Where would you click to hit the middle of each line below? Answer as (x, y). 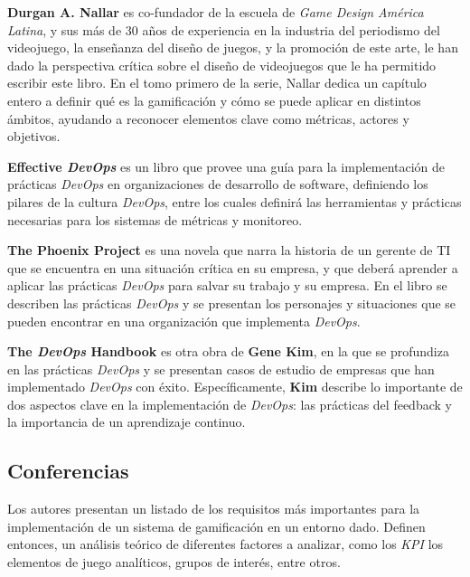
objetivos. (34, 136)
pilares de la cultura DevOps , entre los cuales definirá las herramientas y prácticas (235, 201)
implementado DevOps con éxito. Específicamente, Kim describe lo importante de (235, 387)
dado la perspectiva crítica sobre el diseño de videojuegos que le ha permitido (222, 65)
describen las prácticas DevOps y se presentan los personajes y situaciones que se (232, 303)
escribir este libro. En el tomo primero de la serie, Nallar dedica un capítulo (217, 83)
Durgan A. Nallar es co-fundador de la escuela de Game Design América (216, 12)
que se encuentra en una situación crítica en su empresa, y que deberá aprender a (233, 267)
